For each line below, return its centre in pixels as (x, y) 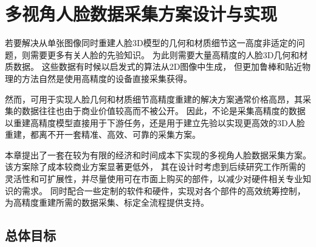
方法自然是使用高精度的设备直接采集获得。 (107, 78)
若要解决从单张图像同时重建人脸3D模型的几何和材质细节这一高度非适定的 (151, 43)
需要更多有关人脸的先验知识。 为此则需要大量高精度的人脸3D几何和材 (169, 54)
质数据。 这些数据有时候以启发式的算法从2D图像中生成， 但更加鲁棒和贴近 (154, 66)
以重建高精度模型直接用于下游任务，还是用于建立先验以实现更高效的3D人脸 (155, 122)
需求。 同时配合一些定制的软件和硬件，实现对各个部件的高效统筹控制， (163, 190)
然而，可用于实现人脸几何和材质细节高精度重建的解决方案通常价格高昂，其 (154, 99)
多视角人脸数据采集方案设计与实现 (141, 14)
